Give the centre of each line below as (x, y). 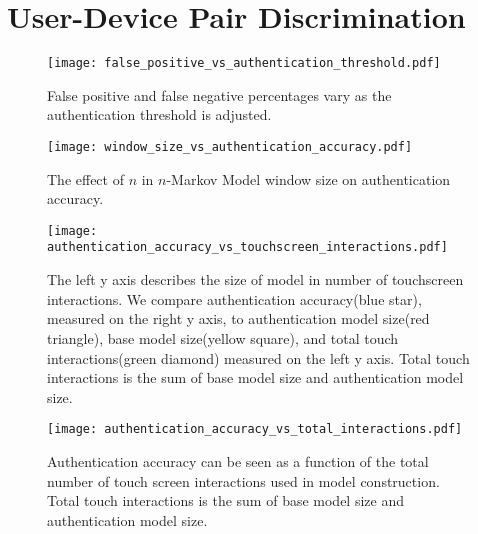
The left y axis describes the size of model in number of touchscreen (255, 279)
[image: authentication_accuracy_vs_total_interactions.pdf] (255, 429)
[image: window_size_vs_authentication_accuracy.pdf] (230, 146)
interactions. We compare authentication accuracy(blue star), (234, 298)
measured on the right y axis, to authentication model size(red (238, 318)
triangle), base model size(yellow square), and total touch (223, 337)
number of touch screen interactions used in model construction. (243, 480)
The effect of (85, 178)
